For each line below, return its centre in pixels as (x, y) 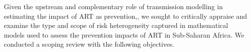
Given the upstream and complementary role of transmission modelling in (113, 6)
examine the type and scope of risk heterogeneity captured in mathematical (116, 25)
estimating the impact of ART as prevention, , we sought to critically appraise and (125, 16)
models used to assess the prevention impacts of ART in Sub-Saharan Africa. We (124, 34)
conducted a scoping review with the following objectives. (89, 44)
